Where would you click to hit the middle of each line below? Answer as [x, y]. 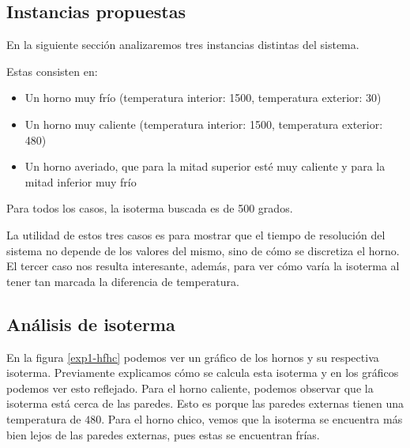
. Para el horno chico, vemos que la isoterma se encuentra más [252, 418]
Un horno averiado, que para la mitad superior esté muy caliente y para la [205, 166]
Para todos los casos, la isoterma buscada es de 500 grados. [150, 208]
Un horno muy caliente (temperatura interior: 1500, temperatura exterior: [204, 124]
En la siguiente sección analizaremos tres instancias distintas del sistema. [183, 45]
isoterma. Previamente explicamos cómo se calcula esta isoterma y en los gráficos [203, 373]
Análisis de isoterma [91, 324]
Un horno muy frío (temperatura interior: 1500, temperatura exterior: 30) [203, 98]
